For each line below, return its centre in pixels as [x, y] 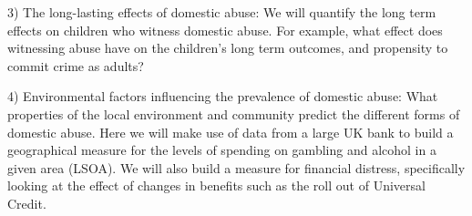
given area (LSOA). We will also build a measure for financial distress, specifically [236, 167]
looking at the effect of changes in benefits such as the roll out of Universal [216, 185]
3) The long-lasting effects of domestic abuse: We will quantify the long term [222, 12]
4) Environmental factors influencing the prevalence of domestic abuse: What [223, 96]
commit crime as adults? [76, 65]
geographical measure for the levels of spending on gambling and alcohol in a [222, 150]
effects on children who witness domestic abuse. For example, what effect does [225, 30]
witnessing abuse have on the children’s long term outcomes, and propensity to [228, 48]
